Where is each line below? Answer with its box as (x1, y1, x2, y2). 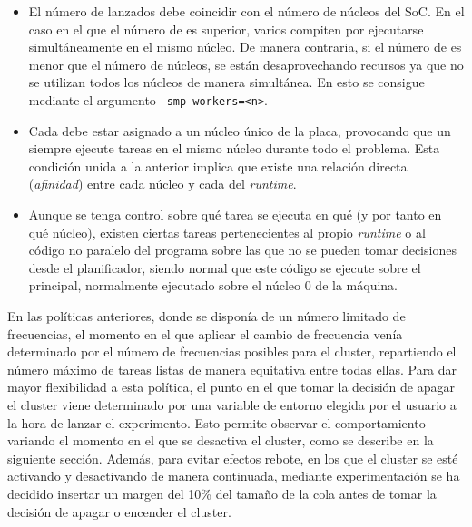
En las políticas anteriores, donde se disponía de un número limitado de (7, 306, 406, 325)
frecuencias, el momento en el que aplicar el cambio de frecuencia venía (7, 324, 403, 343)
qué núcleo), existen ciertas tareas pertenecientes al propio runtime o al (28, 222, 426, 241)
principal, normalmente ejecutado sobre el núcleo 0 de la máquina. (28, 276, 398, 295)
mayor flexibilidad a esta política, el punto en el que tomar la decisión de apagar (7, 377, 455, 396)
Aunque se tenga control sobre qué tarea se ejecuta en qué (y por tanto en (28, 205, 442, 223)
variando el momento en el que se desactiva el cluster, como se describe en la (7, 431, 434, 450)
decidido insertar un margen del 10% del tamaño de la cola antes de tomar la (7, 483, 437, 503)
